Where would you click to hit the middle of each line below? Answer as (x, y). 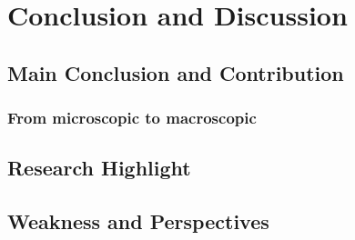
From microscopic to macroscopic (132, 118)
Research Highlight (99, 168)
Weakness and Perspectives (138, 221)
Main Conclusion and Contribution (176, 72)
